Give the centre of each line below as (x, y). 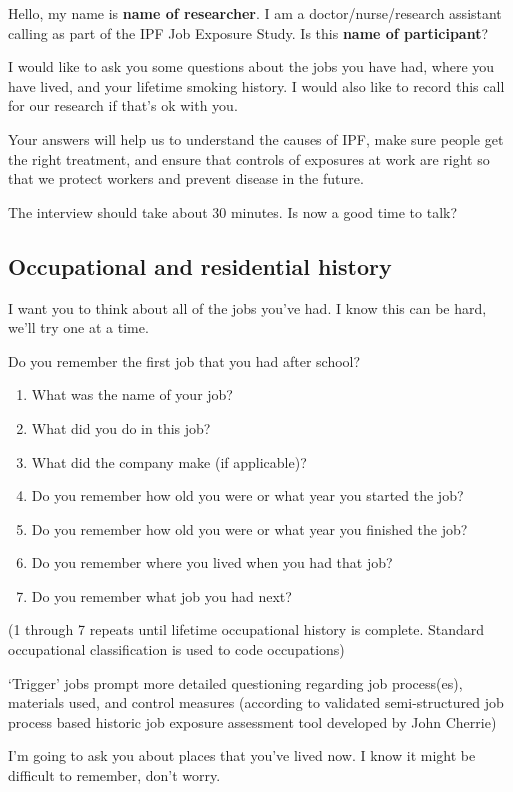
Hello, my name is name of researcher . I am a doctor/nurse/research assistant (255, 13)
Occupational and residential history (200, 265)
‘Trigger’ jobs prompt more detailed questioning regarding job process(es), (235, 682)
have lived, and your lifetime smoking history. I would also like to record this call (256, 85)
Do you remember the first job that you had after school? (184, 360)
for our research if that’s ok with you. (123, 105)
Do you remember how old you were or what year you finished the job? (249, 528)
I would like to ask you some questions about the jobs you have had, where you (251, 66)
